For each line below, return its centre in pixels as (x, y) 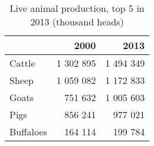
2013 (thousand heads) (77, 22)
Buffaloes (28, 132)
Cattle (22, 63)
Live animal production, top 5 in (77, 8)
